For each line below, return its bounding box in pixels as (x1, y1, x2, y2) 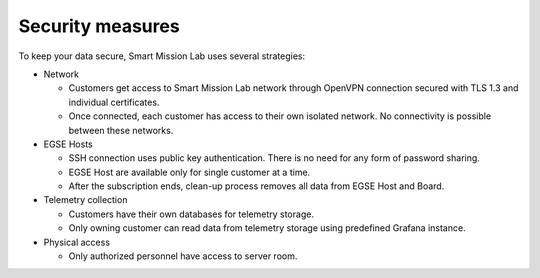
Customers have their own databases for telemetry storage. (68, 208, 315, 220)
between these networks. (68, 124, 174, 136)
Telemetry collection (43, 194, 128, 206)
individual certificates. (68, 96, 160, 108)
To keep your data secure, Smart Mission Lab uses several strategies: (18, 50, 305, 62)
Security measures (18, 15, 180, 37)
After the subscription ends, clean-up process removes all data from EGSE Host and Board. (68, 180, 445, 192)
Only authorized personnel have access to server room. (68, 250, 298, 262)
